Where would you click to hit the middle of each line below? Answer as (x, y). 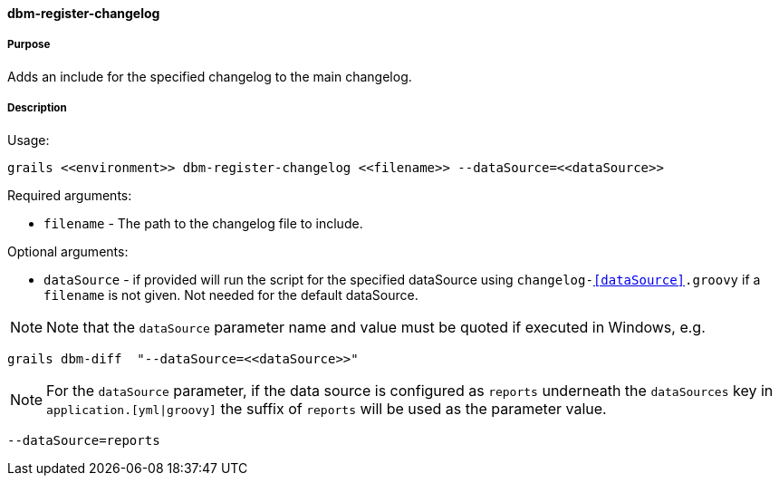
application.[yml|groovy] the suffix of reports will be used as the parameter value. (327, 408)
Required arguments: (70, 195)
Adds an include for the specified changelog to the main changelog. (210, 76)
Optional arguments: (68, 251)
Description (37, 108)
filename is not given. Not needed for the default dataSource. (231, 295)
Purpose (29, 45)
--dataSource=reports (84, 440)
